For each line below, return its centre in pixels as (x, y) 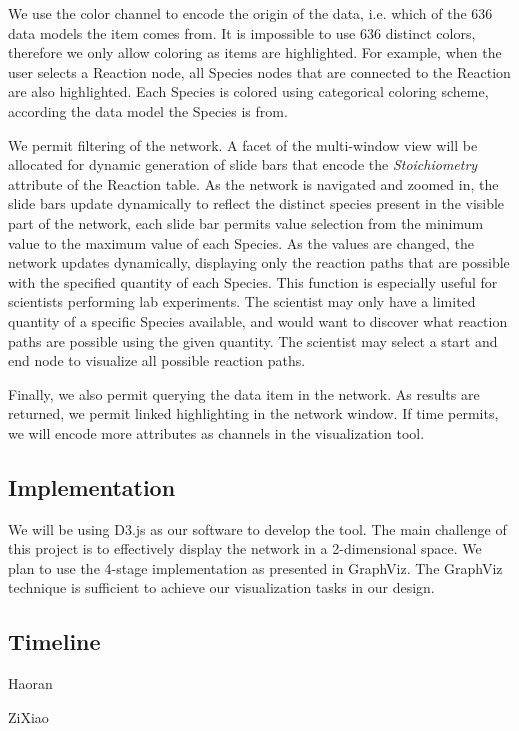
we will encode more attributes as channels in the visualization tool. (216, 432)
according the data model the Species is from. (148, 110)
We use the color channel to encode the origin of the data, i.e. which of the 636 (250, 13)
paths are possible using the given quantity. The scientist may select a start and (253, 340)
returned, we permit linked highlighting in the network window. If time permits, (253, 413)
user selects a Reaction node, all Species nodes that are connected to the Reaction (259, 71)
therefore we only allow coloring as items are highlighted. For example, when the (255, 52)
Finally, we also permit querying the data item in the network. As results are (244, 393)
